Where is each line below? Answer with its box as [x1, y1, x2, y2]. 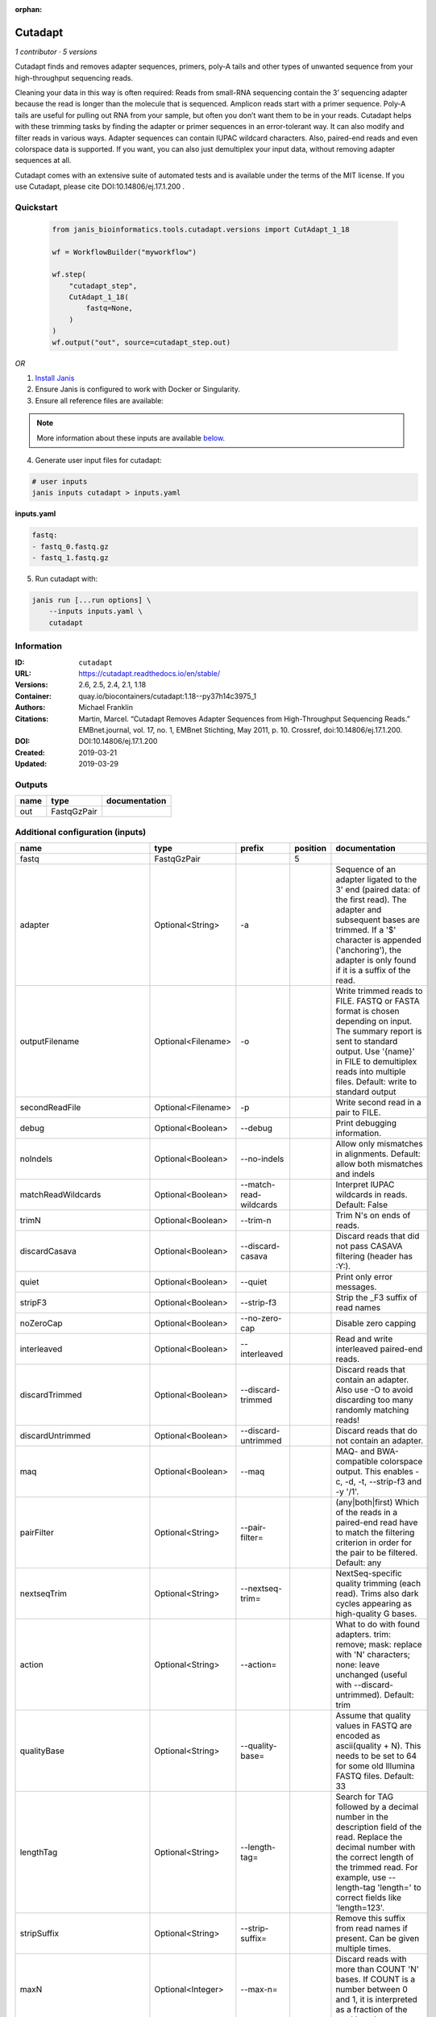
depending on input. [335, 1016, 413, 1026]
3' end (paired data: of [335, 884, 421, 895]
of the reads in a [335, 1507, 398, 1518]
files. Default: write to [335, 1076, 417, 1087]
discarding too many [335, 1394, 413, 1405]
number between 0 [335, 1984, 409, 1994]
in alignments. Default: [335, 1148, 421, 1159]
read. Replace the [335, 1831, 403, 1843]
